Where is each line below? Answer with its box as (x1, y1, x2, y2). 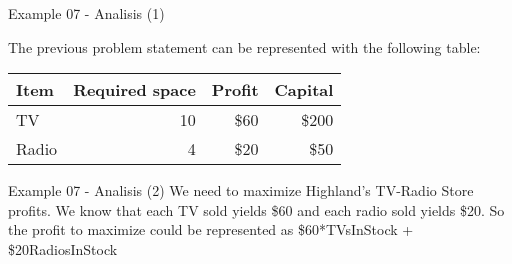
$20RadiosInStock (8, 238, 118, 259)
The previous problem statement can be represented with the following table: (8, 36, 481, 57)
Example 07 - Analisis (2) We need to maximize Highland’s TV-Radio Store (8, 180, 474, 201)
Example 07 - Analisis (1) (8, 3, 165, 23)
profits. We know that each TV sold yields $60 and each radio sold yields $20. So (8, 199, 505, 220)
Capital (274, 78, 334, 102)
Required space (73, 78, 196, 102)
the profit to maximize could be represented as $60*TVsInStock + (8, 219, 414, 240)
